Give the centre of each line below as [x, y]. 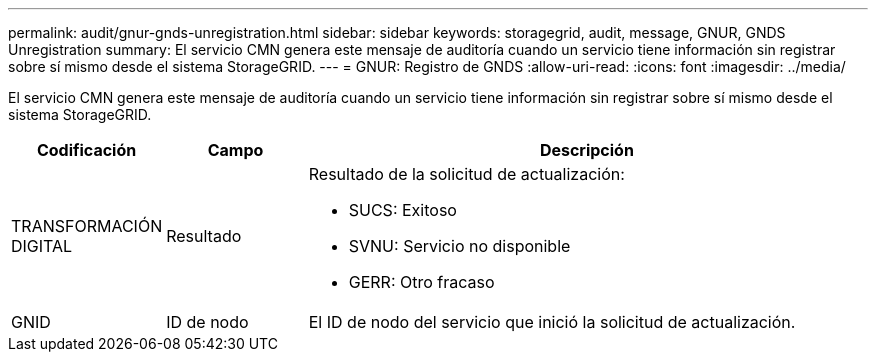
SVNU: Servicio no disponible [459, 246]
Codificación [86, 150]
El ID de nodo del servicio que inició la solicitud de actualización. [552, 322]
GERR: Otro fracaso [421, 282]
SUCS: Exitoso [402, 210]
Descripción [586, 150]
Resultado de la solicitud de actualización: [466, 174]
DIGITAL [42, 246]
